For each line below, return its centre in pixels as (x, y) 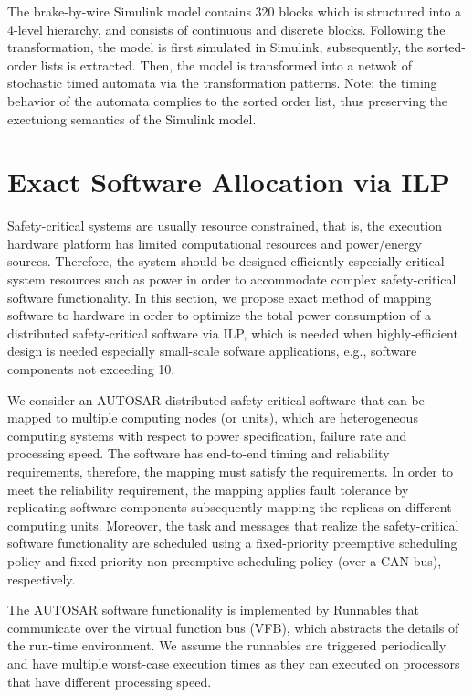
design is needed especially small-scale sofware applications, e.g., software (212, 351)
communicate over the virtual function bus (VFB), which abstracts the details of (233, 627)
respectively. (42, 579)
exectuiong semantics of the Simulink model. (132, 118)
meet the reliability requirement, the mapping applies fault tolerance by (208, 489)
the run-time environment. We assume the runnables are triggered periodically (227, 645)
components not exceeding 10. (91, 369)
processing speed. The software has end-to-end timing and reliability (199, 453)
